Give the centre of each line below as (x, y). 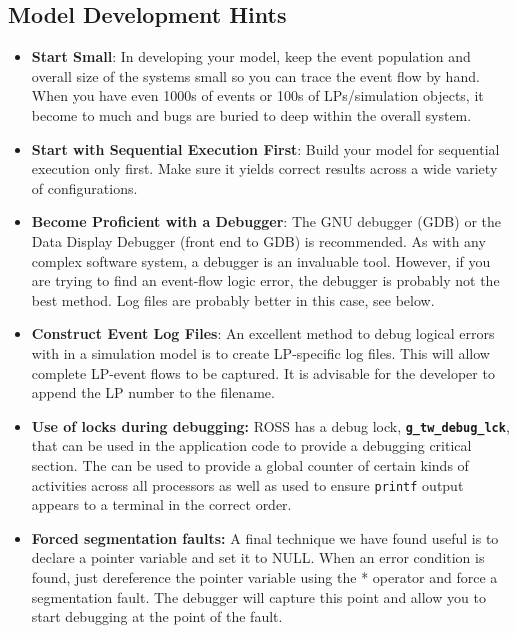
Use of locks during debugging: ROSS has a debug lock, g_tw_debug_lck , (270, 425)
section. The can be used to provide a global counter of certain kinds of (250, 464)
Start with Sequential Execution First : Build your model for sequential (265, 148)
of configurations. (84, 187)
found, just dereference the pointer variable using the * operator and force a (264, 576)
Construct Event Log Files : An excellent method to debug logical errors (263, 333)
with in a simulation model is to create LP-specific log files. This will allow (260, 352)
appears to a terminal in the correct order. (161, 504)
